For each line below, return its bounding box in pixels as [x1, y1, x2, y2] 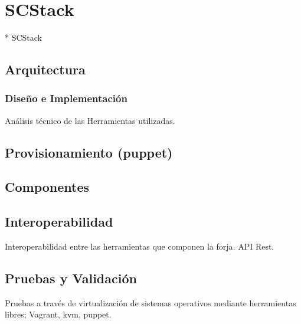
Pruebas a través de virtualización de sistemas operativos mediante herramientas [5, 296, 296, 309]
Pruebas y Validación [5, 269, 137, 287]
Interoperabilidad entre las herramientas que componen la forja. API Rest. [5, 240, 274, 253]
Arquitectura [5, 60, 86, 78]
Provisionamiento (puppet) [5, 143, 173, 161]
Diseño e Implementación [5, 91, 127, 106]
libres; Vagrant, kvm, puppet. [5, 308, 112, 320]
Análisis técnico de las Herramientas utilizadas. [5, 114, 175, 126]
